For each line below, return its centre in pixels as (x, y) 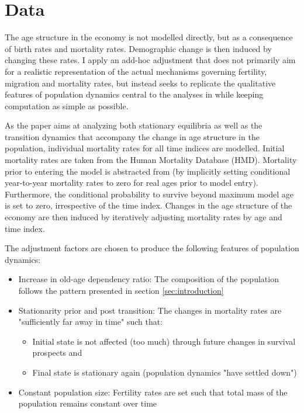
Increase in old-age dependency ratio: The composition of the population (148, 279)
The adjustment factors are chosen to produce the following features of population (152, 248)
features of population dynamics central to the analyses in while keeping (134, 94)
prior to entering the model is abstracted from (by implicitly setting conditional (148, 171)
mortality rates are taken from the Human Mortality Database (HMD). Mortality (151, 160)
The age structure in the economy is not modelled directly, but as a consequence (149, 37)
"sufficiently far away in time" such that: (91, 322)
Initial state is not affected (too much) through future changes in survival (164, 341)
